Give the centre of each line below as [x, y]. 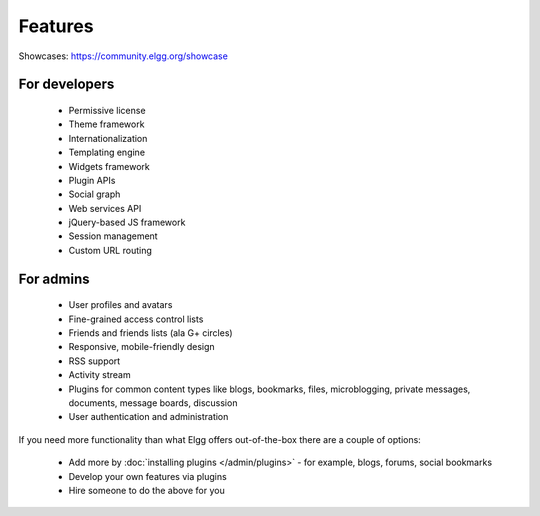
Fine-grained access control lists [136, 319]
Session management [113, 236]
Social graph [94, 194]
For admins [54, 278]
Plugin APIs [92, 180]
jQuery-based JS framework [127, 222]
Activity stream [99, 375]
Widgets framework [109, 166]
